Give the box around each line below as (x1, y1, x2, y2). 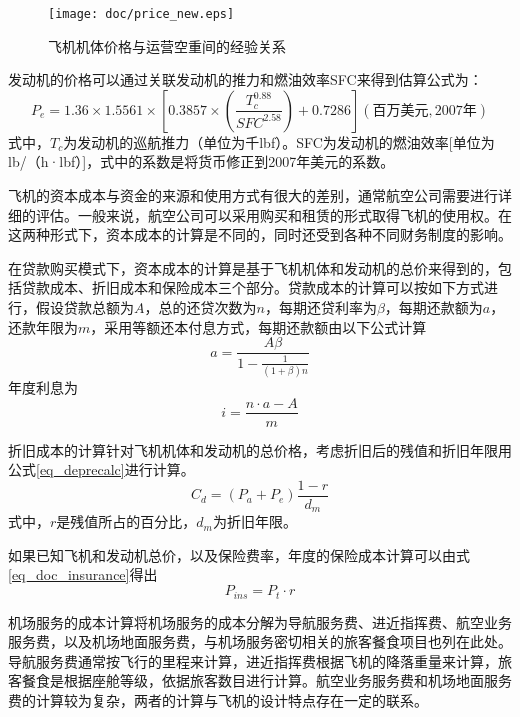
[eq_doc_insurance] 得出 (8, 564, 158, 585)
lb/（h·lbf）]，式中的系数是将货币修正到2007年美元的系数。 (8, 151, 395, 172)
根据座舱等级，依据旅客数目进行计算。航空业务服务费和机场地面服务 (63, 670, 512, 691)
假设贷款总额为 (35, 297, 134, 317)
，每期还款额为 (384, 297, 483, 317)
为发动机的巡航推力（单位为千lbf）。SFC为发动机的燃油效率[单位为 (63, 131, 495, 152)
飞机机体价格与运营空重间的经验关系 (48, 35, 286, 56)
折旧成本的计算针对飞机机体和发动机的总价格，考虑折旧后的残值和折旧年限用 (8, 439, 512, 460)
